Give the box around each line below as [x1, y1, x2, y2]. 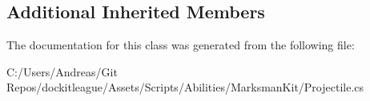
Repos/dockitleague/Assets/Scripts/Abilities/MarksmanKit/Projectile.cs [6, 79, 364, 95]
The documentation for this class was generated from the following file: [6, 37, 355, 53]
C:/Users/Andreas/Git [6, 63, 118, 80]
